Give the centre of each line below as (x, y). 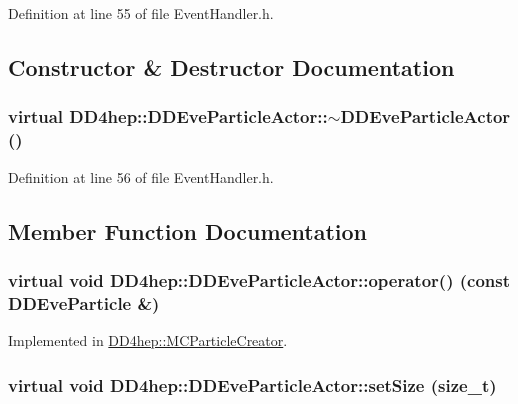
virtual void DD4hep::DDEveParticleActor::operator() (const (259, 279)
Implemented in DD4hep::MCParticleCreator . (148, 340)
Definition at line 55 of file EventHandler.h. (141, 13)
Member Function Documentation (188, 230)
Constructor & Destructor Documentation (231, 66)
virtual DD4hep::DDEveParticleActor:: (168, 116)
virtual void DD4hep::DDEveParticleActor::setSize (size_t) (252, 384)
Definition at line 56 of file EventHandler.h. (141, 176)
